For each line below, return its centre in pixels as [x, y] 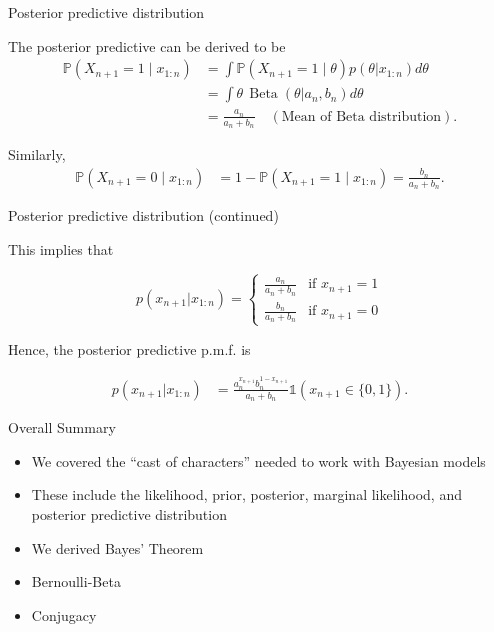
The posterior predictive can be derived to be [147, 45]
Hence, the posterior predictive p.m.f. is [129, 348]
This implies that [61, 248]
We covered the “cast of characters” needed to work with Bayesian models [258, 460]
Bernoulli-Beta [76, 581]
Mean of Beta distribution [361, 116]
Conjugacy [64, 614]
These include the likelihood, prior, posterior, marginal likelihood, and [246, 494]
